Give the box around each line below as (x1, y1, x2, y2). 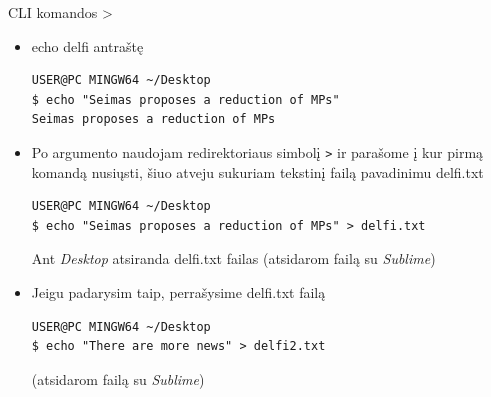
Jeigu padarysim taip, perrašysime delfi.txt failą (31, 282, 326, 302)
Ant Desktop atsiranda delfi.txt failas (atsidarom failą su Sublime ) (31, 248, 436, 269)
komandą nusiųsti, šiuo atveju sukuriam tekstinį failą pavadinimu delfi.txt (31, 161, 484, 182)
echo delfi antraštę (31, 35, 144, 56)
